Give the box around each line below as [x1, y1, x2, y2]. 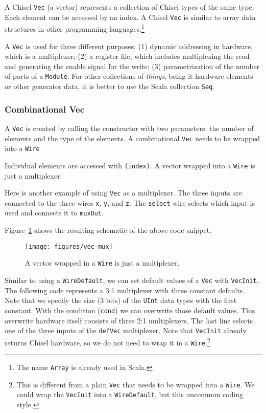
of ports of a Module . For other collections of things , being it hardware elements [5, 71, 253, 81]
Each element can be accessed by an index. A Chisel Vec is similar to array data [5, 11, 256, 22]
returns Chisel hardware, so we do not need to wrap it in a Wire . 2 [5, 335, 210, 347]
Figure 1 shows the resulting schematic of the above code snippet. [5, 225, 212, 235]
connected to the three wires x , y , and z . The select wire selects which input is [5, 197, 255, 208]
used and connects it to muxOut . [5, 207, 104, 218]
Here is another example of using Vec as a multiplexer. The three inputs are [5, 187, 242, 198]
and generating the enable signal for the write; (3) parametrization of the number [5, 60, 260, 71]
